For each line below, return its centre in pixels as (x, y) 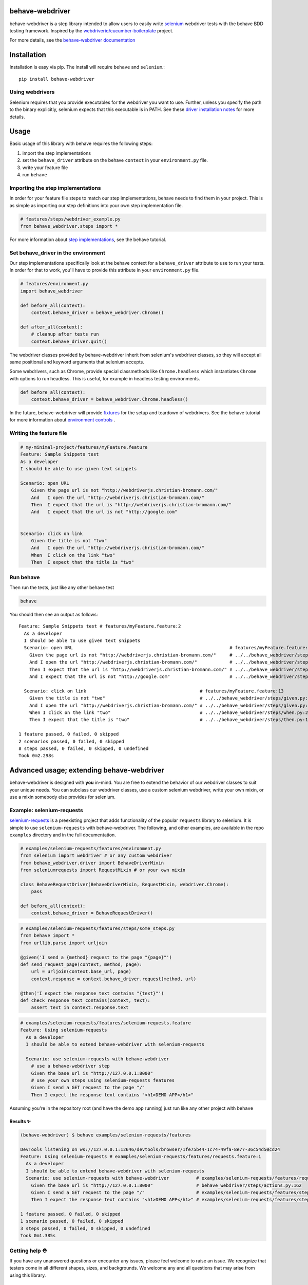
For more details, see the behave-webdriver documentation (72, 40)
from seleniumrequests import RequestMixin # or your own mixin (103, 870)
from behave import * (47, 936)
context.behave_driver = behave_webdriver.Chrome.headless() (110, 399)
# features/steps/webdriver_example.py (70, 219)
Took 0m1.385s (38, 1236)
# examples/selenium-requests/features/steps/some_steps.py (98, 929)
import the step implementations (57, 153)
